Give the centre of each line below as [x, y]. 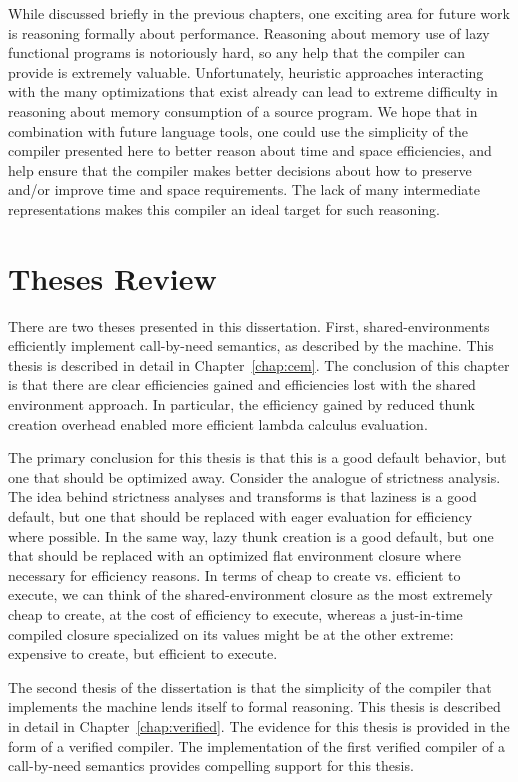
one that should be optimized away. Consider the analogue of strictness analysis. [254, 476]
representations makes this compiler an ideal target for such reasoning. [224, 208]
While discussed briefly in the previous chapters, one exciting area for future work [259, 13]
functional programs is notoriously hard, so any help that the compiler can [237, 52]
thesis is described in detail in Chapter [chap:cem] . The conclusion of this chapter [259, 364]
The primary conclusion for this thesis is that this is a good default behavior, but [257, 457]
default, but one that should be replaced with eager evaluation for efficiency [240, 516]
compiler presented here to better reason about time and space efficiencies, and [250, 150]
